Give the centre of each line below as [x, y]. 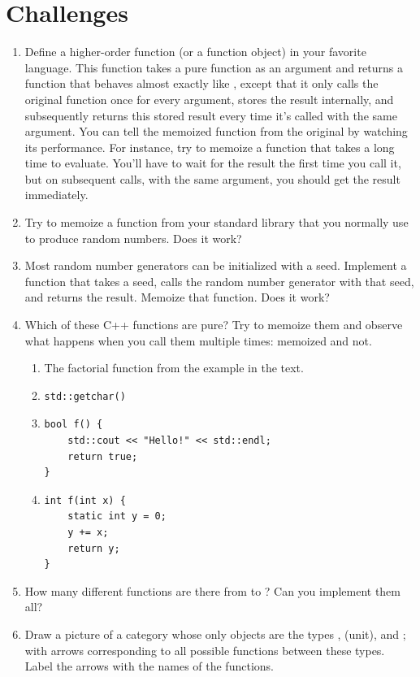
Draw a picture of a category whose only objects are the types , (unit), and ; [215, 634]
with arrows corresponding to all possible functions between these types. [205, 650]
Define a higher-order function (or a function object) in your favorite [195, 52]
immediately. [56, 195]
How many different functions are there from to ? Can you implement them [212, 590]
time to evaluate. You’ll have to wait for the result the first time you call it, [213, 163]
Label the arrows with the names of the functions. [149, 666]
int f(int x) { [85, 500]
